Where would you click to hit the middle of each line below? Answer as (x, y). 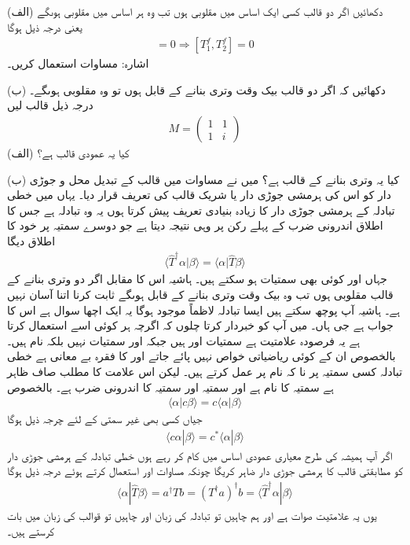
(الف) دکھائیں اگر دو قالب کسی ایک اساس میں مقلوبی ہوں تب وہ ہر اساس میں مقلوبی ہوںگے (195, 11)
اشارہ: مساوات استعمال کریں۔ (78, 63)
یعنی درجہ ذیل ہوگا (45, 26)
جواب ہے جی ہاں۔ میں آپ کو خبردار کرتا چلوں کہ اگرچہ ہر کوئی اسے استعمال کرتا (200, 325)
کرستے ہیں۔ (31, 530)
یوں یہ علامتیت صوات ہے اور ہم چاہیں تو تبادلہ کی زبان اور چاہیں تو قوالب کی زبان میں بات (192, 515)
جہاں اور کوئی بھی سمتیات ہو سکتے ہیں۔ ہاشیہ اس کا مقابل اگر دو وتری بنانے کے (197, 279)
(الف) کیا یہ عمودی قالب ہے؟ (68, 153)
